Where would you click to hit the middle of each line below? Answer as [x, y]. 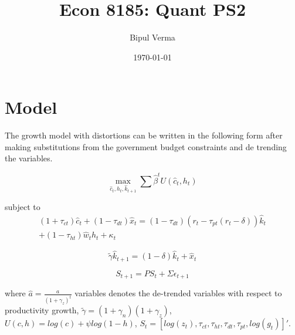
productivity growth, [42, 310]
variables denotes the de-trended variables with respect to [178, 293]
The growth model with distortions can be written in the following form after [144, 135]
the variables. [29, 158]
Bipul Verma [152, 37]
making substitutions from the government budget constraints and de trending [146, 146]
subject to [23, 207]
